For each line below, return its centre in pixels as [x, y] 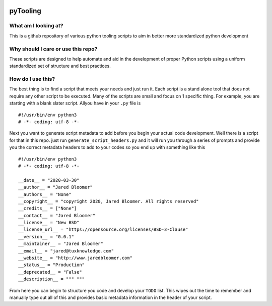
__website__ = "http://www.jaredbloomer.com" [76, 258]
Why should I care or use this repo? [53, 49]
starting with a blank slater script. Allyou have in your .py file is [75, 103]
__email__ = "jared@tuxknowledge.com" [66, 251]
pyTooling [25, 11]
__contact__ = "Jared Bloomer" [57, 215]
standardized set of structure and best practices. [60, 66]
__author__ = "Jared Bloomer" [56, 187]
